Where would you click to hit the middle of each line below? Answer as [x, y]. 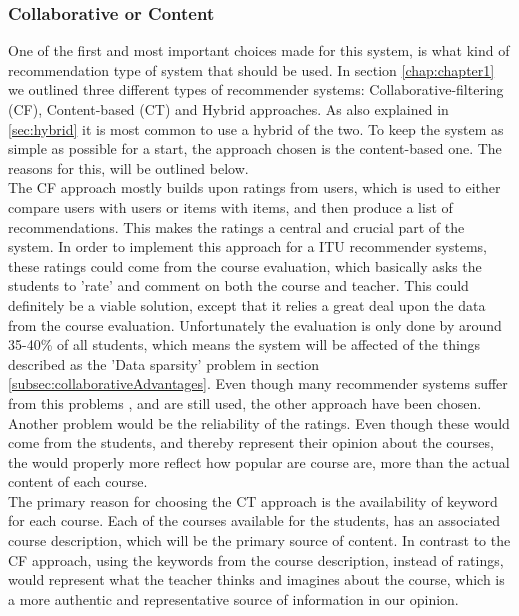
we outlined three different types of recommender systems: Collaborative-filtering [256, 89]
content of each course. [78, 481]
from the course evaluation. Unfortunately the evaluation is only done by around [255, 324]
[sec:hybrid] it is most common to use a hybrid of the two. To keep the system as [256, 128]
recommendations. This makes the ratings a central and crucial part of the [236, 226]
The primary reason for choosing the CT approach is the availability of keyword [253, 500]
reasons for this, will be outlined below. [128, 167]
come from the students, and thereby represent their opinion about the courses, [251, 442]
